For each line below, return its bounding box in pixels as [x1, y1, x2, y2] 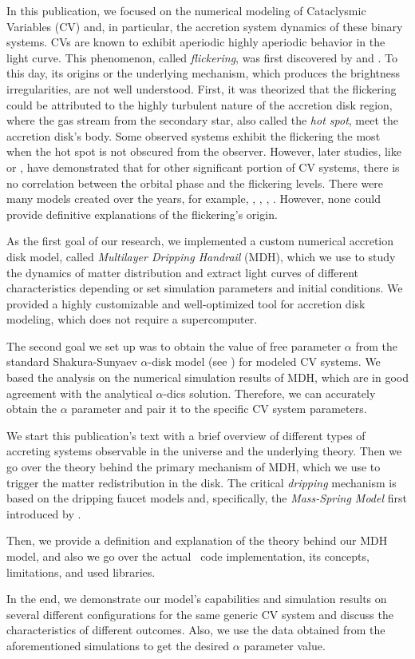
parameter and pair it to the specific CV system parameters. [71, 400, 367, 417]
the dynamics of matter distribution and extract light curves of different [6, 264, 359, 280]
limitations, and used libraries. [6, 563, 156, 580]
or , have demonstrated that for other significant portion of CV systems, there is [6, 158, 400, 175]
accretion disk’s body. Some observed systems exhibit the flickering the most [6, 127, 381, 144]
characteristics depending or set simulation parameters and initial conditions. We [6, 280, 403, 296]
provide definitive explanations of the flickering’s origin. [6, 205, 278, 222]
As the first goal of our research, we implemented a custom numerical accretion [6, 232, 394, 249]
